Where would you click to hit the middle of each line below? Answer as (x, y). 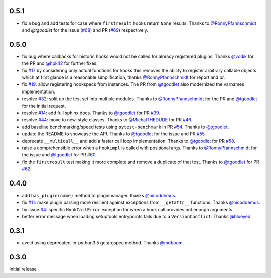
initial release (23, 269)
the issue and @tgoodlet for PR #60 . (59, 155)
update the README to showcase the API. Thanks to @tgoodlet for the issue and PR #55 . (114, 134)
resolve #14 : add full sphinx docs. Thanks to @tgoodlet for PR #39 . (91, 113)
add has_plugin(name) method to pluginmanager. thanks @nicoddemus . (99, 195)
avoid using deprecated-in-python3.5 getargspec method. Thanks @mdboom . (103, 243)
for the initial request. (44, 106)
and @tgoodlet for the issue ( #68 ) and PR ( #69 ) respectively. (85, 30)
